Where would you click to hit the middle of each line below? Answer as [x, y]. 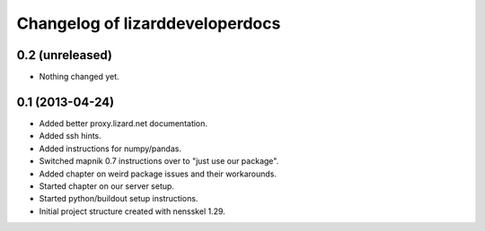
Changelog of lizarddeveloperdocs [149, 23]
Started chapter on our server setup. [107, 186]
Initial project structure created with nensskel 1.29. [132, 211]
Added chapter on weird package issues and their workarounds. [158, 174]
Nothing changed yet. [79, 77]
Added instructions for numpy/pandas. [110, 149]
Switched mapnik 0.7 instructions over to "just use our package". [159, 161]
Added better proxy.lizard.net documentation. [123, 123]
